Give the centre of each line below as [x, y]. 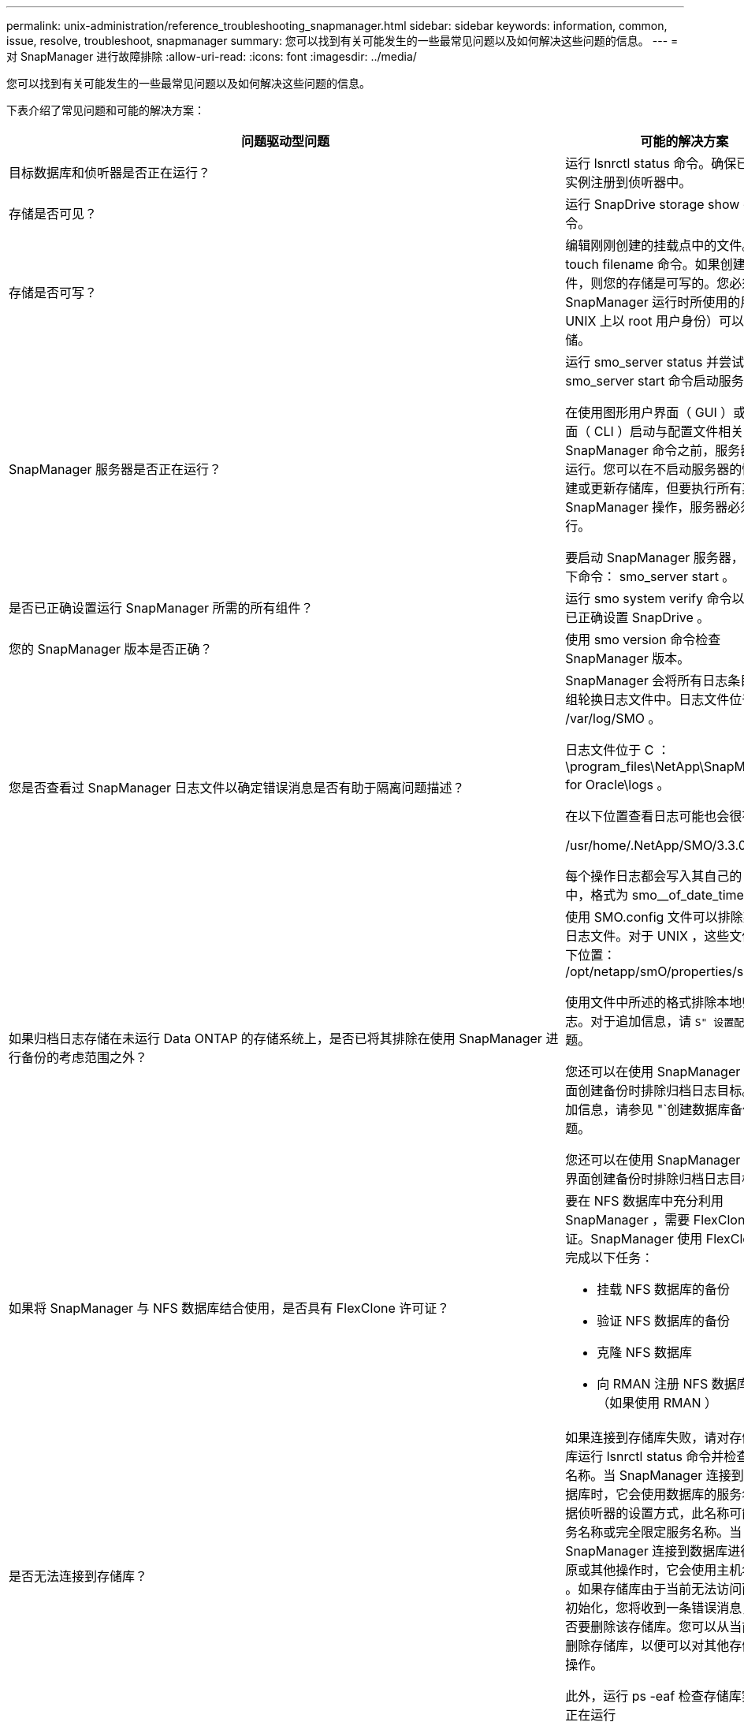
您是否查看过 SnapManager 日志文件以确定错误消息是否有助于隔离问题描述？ [237, 788]
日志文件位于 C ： [618, 750]
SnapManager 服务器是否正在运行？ [115, 469]
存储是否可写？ [53, 293]
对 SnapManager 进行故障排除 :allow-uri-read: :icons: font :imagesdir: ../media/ [212, 56]
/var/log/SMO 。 [613, 718]
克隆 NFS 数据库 [644, 1352]
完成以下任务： [610, 1258]
